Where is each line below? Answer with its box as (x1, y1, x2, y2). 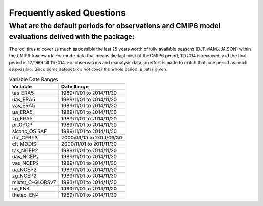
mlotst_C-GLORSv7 (12, 179, 56, 186)
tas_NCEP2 (12, 147, 38, 154)
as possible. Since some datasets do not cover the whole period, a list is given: (9, 66, 168, 72)
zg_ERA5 (12, 115, 33, 122)
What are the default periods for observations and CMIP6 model (9, 21, 221, 30)
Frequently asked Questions (9, 7, 126, 18)
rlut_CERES (12, 134, 38, 141)
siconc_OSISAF (12, 128, 47, 135)
